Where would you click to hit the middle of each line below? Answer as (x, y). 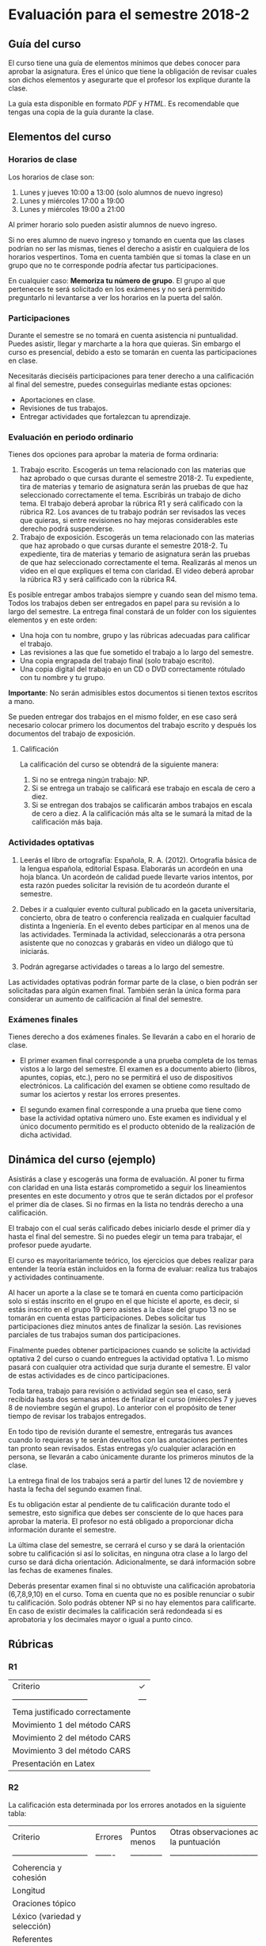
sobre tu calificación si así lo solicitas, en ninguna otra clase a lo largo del (128, 1553)
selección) (32, 1926)
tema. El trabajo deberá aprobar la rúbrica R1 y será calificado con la (131, 504)
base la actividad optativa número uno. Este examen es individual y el (133, 1117)
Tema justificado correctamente (72, 1712)
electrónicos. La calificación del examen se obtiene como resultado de (135, 1086)
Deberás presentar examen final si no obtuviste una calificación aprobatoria (132, 1586)
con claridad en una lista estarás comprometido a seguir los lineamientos (127, 1187)
